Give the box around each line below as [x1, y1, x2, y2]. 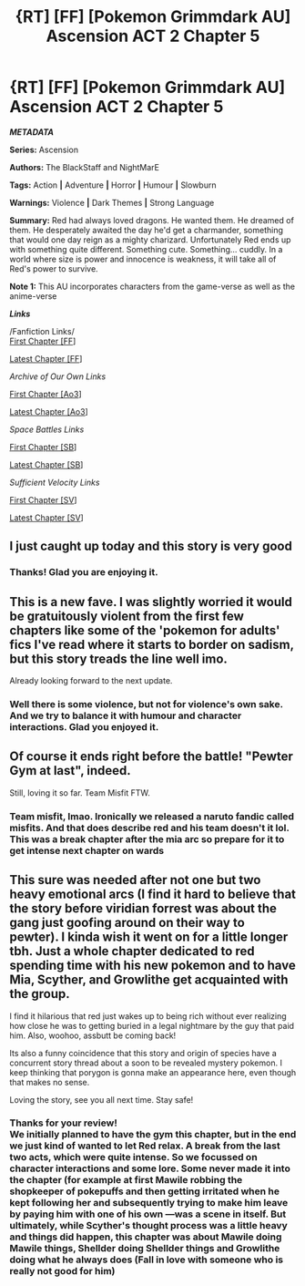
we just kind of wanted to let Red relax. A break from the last [9, 1139, 280, 1152]
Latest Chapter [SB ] [9, 458, 84, 470]
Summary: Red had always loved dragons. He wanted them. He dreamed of [9, 214, 294, 225]
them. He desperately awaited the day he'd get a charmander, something [9, 224, 284, 235]
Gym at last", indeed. [9, 763, 132, 778]
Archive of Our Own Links [9, 371, 107, 382]
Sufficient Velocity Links [9, 477, 100, 488]
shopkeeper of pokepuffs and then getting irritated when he [9, 1185, 280, 1198]
